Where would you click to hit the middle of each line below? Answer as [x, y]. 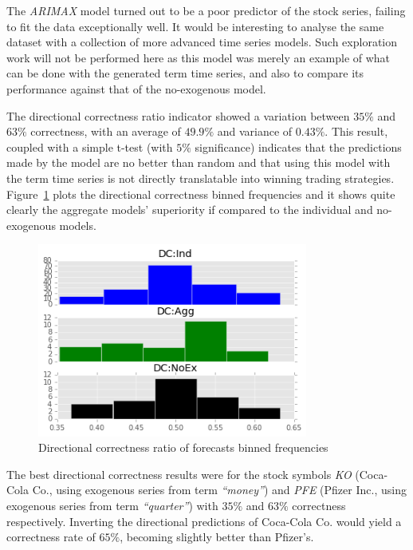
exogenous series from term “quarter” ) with [112, 505]
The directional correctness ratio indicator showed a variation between [178, 115]
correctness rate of [51, 537]
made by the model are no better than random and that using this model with [199, 162]
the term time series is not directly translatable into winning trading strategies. [201, 178]
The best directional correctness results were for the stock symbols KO [179, 474]
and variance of [255, 131]
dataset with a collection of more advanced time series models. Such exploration [202, 42]
